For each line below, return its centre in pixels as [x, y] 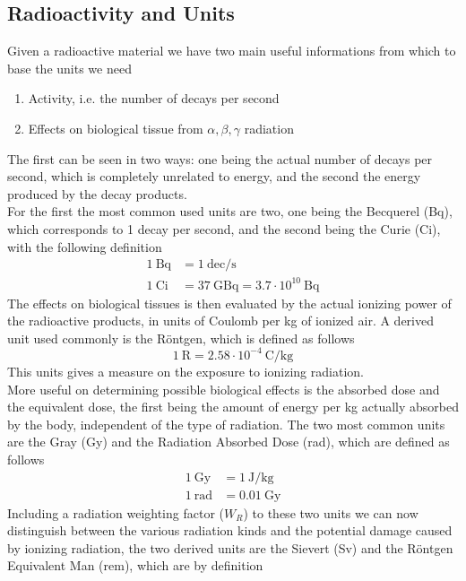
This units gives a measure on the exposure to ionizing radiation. [186, 371]
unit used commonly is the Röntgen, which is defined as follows [181, 338]
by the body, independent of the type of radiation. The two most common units [226, 424]
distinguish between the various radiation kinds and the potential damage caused [230, 530]
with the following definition [85, 246]
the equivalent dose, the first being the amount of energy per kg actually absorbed [233, 407]
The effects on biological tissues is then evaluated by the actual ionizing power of [229, 303]
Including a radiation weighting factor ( [116, 512]
